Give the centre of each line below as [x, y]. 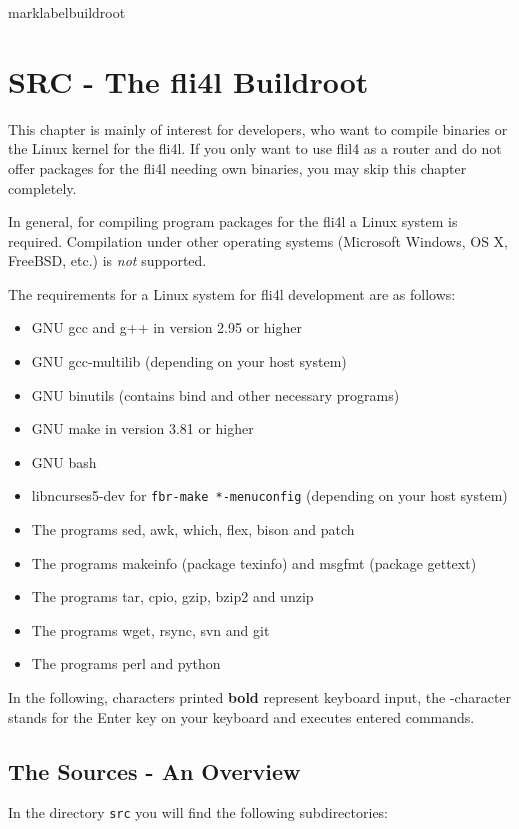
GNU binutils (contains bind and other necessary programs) [215, 394]
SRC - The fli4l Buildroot [188, 80]
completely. [42, 187]
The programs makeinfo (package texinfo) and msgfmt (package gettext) [254, 562]
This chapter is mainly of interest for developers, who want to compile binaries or [258, 128]
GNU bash [64, 461]
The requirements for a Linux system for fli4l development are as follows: [232, 293]
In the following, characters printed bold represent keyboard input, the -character [260, 697]
